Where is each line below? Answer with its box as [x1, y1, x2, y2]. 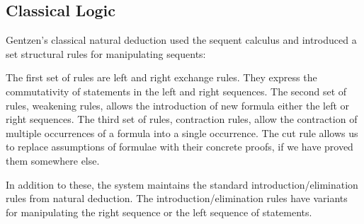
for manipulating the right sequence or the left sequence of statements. [6, 204, 312, 219]
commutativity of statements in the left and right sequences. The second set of [6, 83, 347, 98]
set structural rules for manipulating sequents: [6, 46, 206, 61]
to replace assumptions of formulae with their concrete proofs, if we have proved [6, 139, 353, 154]
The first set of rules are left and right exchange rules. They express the [6, 70, 317, 85]
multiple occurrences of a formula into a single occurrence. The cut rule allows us [6, 125, 358, 140]
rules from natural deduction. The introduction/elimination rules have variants [6, 191, 348, 206]
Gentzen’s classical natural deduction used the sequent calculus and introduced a [6, 33, 357, 47]
